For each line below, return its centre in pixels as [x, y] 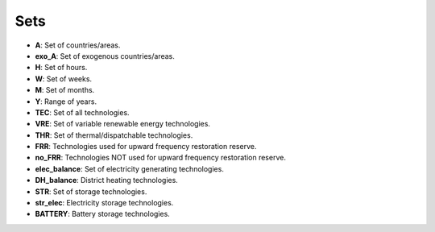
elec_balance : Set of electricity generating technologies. [130, 168]
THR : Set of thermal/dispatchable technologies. [114, 135]
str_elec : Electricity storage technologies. [104, 203]
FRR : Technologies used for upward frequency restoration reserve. [146, 147]
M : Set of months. [65, 90]
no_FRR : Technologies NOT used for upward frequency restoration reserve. [160, 158]
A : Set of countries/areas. [78, 45]
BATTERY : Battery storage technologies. [103, 214]
